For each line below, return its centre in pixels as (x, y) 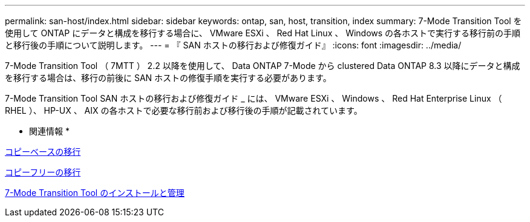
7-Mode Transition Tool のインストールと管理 (95, 193)
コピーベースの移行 (43, 152)
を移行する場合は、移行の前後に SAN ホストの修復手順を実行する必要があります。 (168, 78)
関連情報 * (49, 131)
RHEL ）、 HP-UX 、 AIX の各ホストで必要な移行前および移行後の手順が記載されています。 (184, 110)
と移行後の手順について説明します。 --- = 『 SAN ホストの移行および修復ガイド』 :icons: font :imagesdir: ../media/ (233, 45)
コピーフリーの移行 (43, 172)
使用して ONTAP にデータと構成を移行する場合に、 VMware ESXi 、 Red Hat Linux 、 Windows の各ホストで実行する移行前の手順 (263, 33)
